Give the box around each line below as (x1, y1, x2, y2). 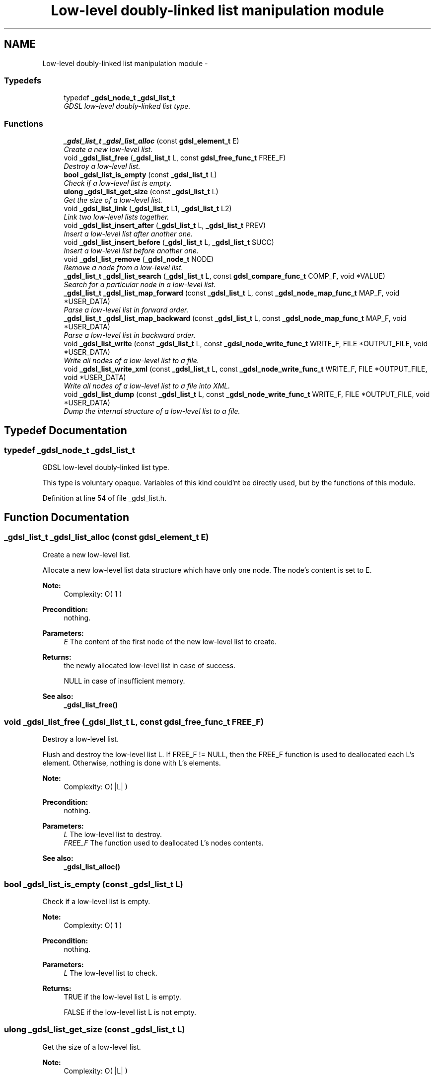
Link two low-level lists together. (64, 213, 169, 222)
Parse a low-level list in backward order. (64, 331, 196, 340)
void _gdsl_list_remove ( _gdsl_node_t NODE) (64, 255, 214, 264)
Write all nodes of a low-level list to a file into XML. (64, 382, 230, 390)
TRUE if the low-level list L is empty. (64, 993, 181, 1002)
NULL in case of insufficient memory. (64, 676, 185, 685)
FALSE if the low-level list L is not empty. (64, 1008, 197, 1017)
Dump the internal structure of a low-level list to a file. (64, 407, 240, 416)
